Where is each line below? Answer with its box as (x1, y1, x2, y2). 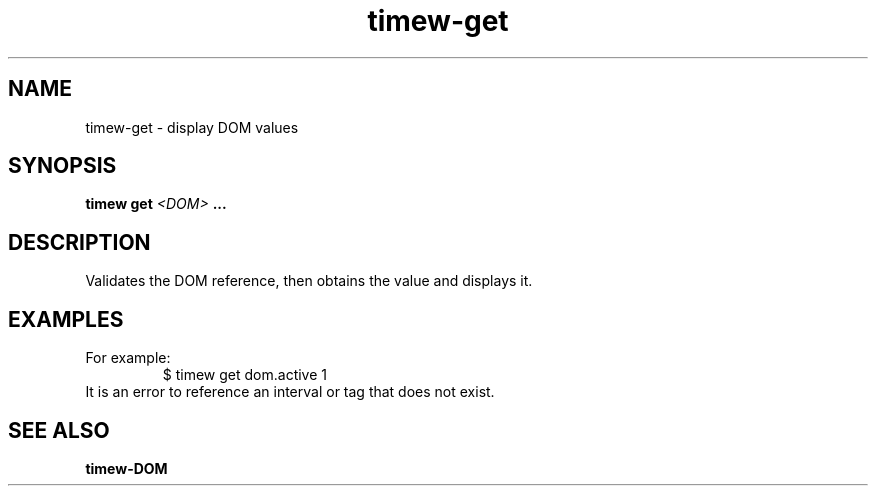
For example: (85, 349, 171, 367)
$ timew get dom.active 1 (162, 366, 328, 384)
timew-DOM (85, 459, 168, 477)
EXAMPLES (8, 306, 124, 332)
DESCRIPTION (8, 229, 151, 255)
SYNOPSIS (8, 153, 117, 179)
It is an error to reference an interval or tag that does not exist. (85, 383, 495, 401)
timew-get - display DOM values (85, 118, 299, 136)
